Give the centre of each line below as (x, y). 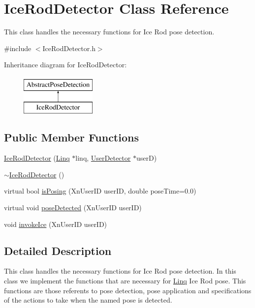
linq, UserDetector (103, 158)
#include (18, 48)
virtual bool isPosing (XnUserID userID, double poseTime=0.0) (100, 191)
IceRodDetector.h (69, 48)
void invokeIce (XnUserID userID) (56, 224)
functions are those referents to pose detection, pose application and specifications (128, 290)
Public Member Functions (71, 137)
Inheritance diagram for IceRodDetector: (65, 65)
